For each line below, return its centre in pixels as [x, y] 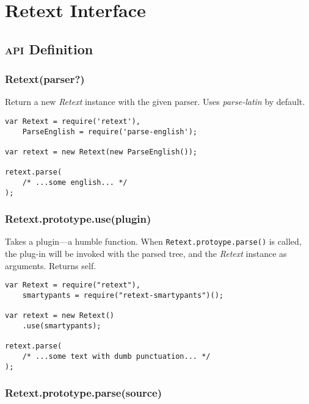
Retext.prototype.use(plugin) [78, 219]
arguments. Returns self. [51, 265]
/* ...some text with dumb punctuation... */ [116, 356]
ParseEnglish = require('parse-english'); [110, 132]
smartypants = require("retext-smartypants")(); [123, 295]
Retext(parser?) [45, 79]
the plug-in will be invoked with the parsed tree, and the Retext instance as [146, 254]
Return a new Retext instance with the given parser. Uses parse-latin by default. [155, 102]
